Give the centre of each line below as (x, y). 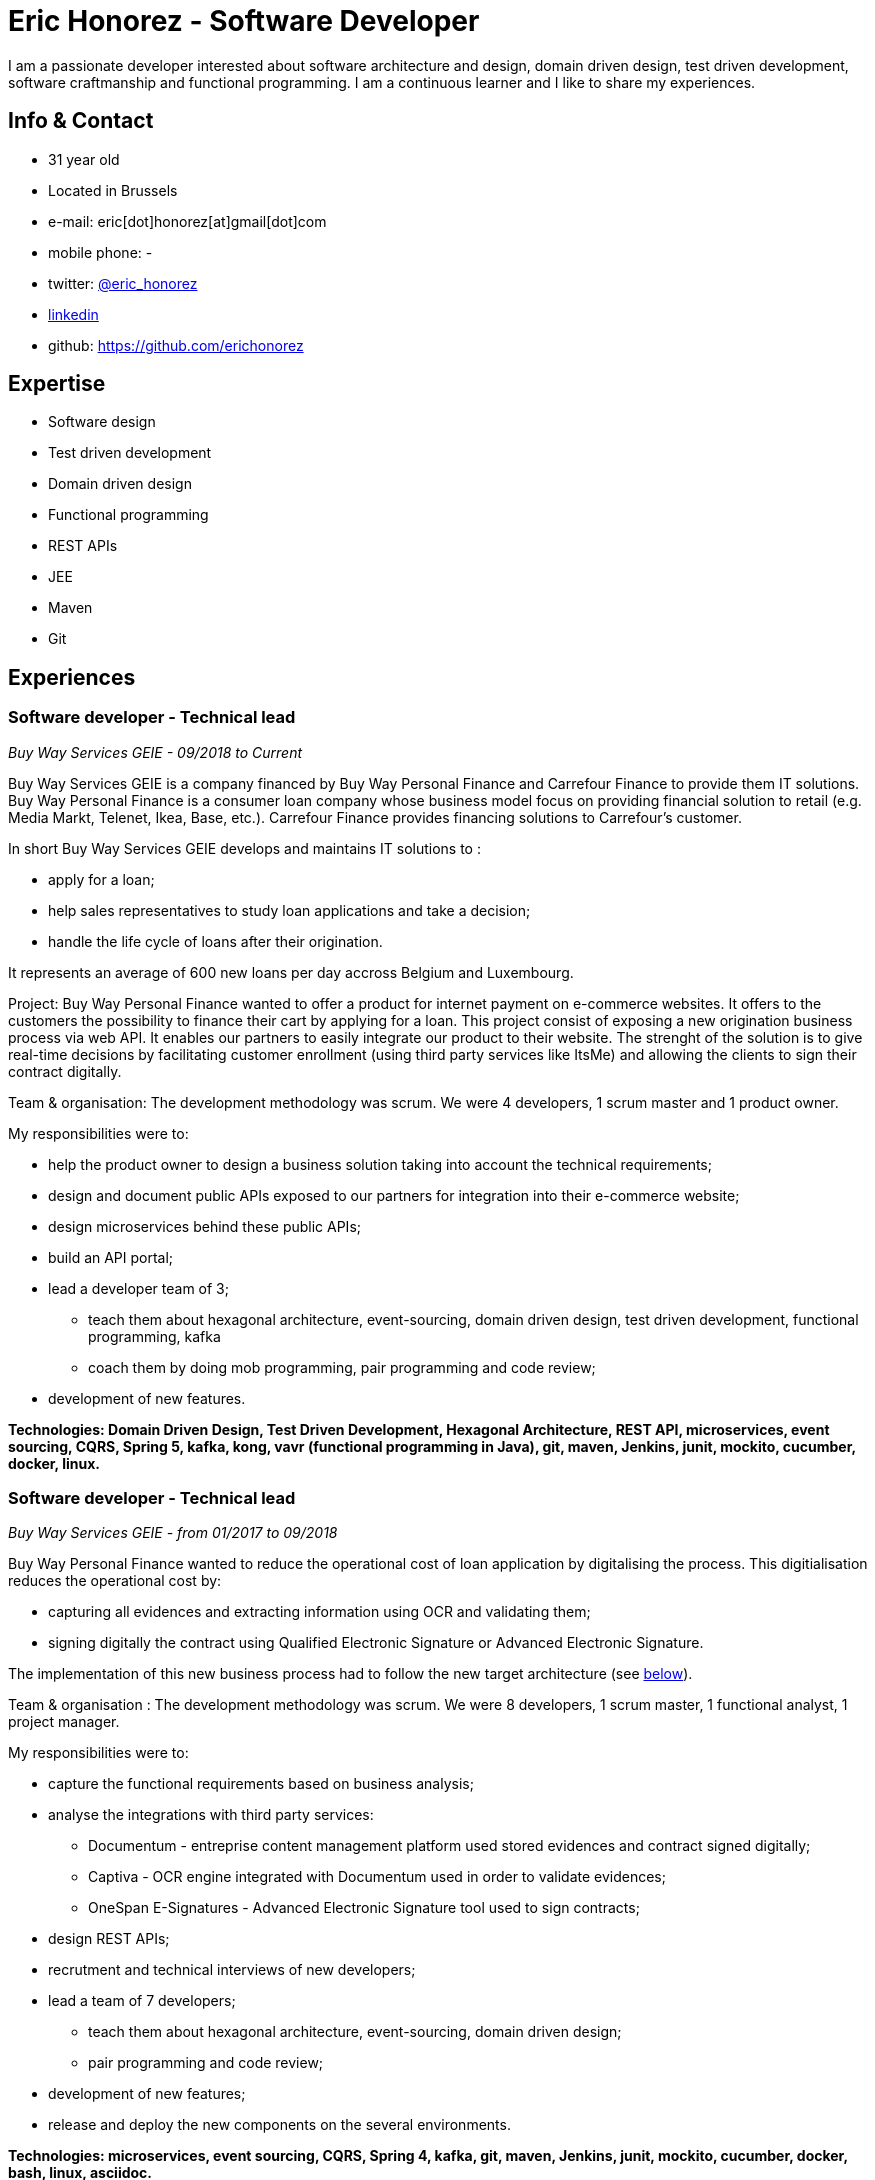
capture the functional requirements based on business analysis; (261, 1784)
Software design (102, 422)
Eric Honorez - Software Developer (244, 21)
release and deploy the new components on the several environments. (279, 2125)
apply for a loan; (101, 879)
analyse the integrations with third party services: (211, 1815)
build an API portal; (111, 1257)
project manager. (64, 1722)
